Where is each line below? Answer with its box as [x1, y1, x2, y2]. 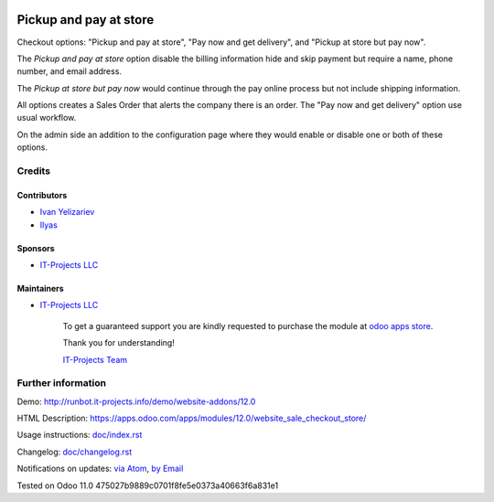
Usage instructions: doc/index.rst [16, 430, 143, 441]
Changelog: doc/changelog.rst [16, 446, 133, 457]
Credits [16, 165, 50, 177]
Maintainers [16, 283, 64, 294]
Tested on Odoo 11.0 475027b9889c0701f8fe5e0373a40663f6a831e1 [16, 480, 279, 491]
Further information [16, 377, 107, 390]
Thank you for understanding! [62, 337, 176, 348]
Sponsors [16, 242, 55, 253]
